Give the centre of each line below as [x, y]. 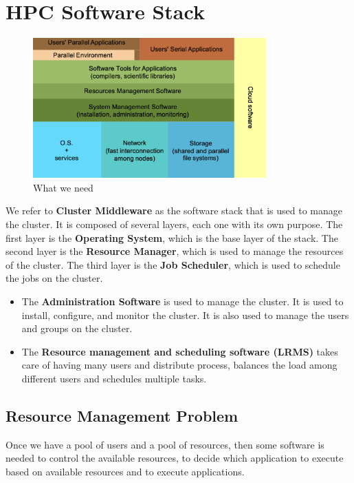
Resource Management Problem [122, 415]
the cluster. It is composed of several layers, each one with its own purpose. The [174, 224]
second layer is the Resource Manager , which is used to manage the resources [175, 251]
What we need [63, 187]
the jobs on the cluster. [54, 278]
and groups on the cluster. [77, 328]
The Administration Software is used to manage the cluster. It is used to [182, 301]
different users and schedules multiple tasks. [114, 378]
